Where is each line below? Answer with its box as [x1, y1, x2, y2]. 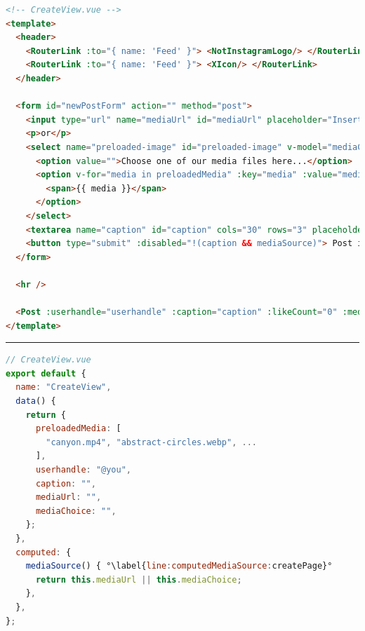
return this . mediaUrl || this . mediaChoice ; [35, 574, 242, 585]
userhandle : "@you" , [35, 465, 132, 475]
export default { [6, 368, 86, 379]
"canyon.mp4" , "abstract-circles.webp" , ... [46, 437, 258, 447]
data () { [15, 396, 56, 407]
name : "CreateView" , [15, 382, 112, 393]
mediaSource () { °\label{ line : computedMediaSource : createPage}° [25, 561, 333, 571]
